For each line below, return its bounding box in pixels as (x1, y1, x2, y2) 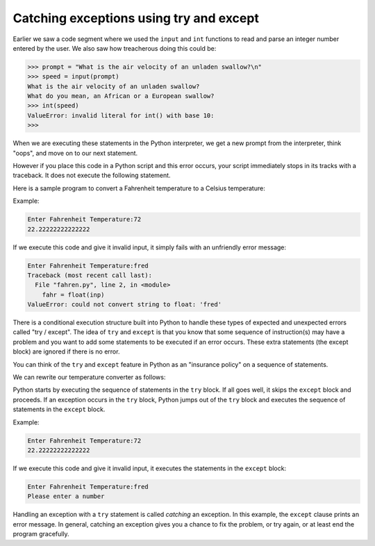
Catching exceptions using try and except (12, 10, 260, 26)
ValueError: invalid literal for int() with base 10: (27, 111, 215, 119)
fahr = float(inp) (42, 290, 105, 299)
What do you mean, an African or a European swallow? (27, 92, 215, 100)
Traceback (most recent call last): (27, 271, 153, 279)
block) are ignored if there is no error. (12, 347, 120, 356)
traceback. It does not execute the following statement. (12, 171, 171, 180)
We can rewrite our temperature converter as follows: (12, 373, 166, 381)
